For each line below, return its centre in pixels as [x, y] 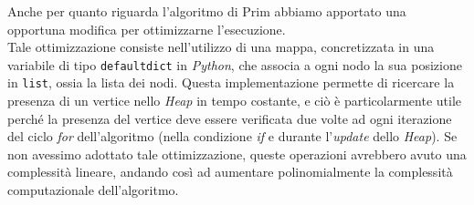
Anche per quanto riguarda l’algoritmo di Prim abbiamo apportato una [207, 11]
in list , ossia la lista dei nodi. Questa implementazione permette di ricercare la [231, 82]
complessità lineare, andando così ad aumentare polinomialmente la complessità [230, 172]
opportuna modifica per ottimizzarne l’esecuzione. [147, 29]
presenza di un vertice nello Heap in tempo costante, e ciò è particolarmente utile [234, 101]
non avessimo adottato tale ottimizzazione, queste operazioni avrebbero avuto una [237, 154]
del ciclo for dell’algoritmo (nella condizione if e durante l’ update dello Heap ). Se [232, 136]
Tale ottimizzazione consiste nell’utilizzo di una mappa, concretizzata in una [221, 47]
